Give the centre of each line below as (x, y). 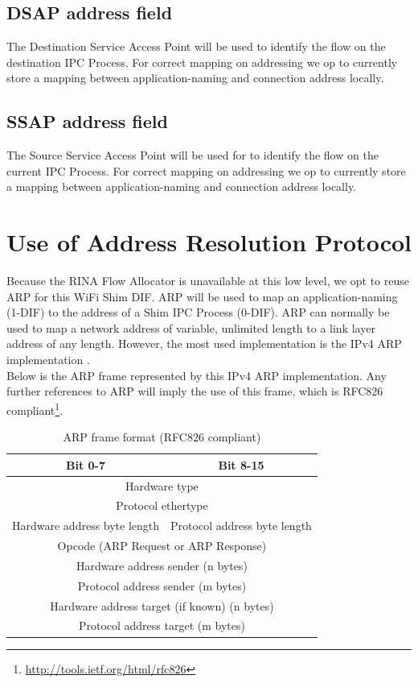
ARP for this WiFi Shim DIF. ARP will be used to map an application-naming (202, 296)
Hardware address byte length (86, 526)
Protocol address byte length (241, 526)
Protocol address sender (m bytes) (162, 585)
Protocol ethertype (162, 505)
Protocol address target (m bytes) (162, 625)
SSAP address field (87, 121)
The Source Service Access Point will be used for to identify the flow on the (193, 155)
